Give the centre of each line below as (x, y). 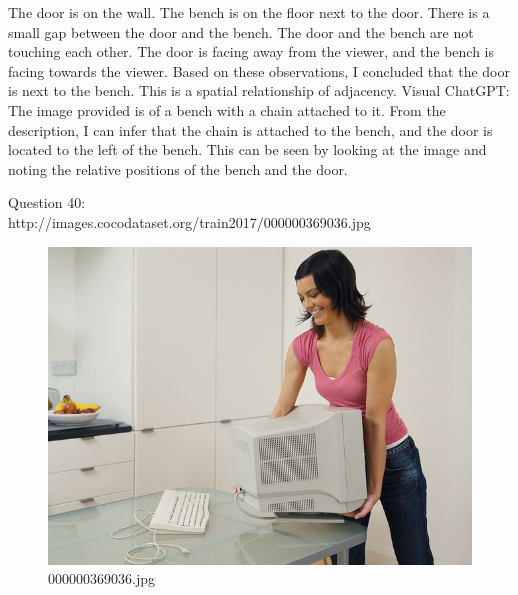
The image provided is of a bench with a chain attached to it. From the (227, 109)
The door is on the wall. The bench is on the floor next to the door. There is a (249, 12)
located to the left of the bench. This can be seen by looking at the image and (247, 149)
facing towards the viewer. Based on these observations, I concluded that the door (259, 70)
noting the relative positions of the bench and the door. (178, 168)
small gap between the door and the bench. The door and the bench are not (241, 31)
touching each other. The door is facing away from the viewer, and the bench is (251, 51)
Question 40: (47, 202)
